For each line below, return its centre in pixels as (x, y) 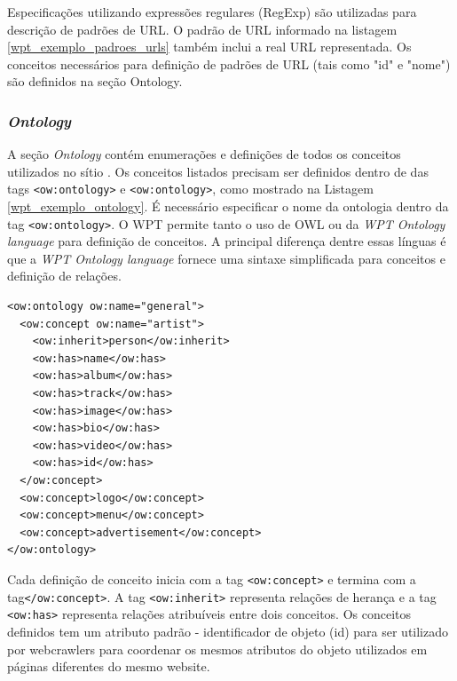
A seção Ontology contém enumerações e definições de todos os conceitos (204, 154)
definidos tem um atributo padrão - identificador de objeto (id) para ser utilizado (228, 631)
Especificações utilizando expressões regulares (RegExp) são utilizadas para (212, 12)
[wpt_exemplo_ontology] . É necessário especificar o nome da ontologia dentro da (228, 206)
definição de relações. (64, 276)
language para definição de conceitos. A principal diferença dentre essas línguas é (227, 241)
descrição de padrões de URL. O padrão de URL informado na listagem (202, 29)
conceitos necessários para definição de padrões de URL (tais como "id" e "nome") (229, 63)
